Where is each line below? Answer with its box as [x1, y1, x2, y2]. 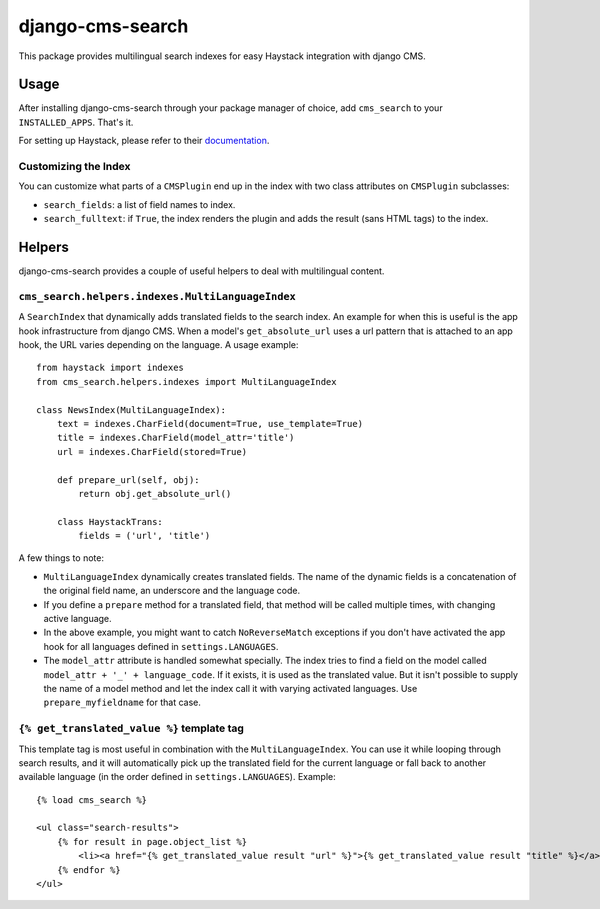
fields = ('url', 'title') [78, 530, 211, 542]
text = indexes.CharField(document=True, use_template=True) [56, 418, 364, 429]
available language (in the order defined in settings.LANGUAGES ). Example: [18, 771, 336, 783]
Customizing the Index [18, 160, 131, 173]
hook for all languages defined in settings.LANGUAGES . [43, 640, 279, 652]
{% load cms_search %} [36, 794, 148, 805]
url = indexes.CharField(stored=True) [56, 446, 248, 457]
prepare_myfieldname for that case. [43, 696, 202, 709]
